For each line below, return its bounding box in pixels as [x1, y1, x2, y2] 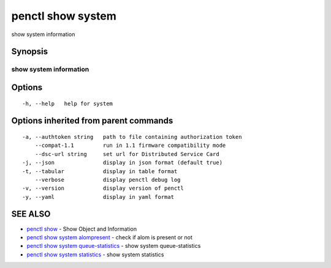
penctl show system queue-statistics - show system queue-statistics [26, 242, 201, 250]
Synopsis [11, 47, 48, 57]
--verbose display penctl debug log [34, 176, 181, 183]
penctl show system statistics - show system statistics [26, 251, 164, 258]
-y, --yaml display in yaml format [22, 193, 175, 200]
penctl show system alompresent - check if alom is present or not [26, 233, 193, 241]
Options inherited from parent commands [11, 116, 173, 126]
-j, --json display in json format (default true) [22, 159, 223, 166]
